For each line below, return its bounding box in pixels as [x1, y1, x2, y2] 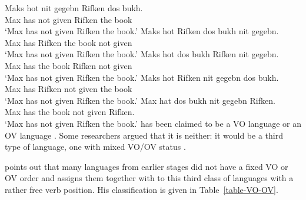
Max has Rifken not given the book [5, 83, 132, 95]
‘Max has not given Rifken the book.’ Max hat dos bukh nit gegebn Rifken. [5, 94, 275, 106]
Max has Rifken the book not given [5, 36, 132, 48]
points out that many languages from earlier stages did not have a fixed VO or [5, 160, 288, 172]
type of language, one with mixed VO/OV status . [5, 140, 186, 153]
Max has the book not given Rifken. [5, 106, 135, 118]
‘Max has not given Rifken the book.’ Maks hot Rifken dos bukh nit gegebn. [5, 25, 279, 37]
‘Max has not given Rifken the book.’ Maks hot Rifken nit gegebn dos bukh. [5, 71, 279, 83]
